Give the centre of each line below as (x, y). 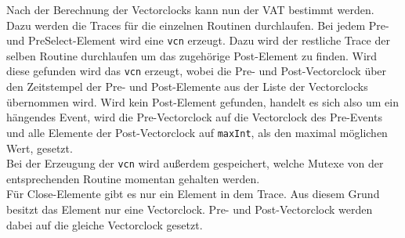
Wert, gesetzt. (40, 148)
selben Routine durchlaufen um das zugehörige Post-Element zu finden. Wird (192, 55)
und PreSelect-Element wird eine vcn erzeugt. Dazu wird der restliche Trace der (198, 40)
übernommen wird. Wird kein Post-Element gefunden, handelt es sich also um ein (202, 101)
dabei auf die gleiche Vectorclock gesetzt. (105, 224)
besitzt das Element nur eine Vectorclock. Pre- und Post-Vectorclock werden (190, 209)
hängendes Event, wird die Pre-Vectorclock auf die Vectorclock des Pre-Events (194, 117)
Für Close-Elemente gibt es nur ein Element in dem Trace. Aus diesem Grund (193, 194)
